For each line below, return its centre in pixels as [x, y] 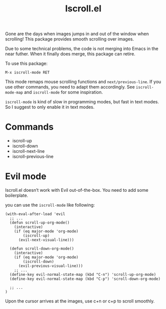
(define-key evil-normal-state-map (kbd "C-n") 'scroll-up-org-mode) [83, 275]
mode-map [14, 93]
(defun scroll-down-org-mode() [42, 249]
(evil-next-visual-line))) [46, 240]
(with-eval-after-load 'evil [35, 214]
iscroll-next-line [28, 151]
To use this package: [27, 64]
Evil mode [26, 177]
